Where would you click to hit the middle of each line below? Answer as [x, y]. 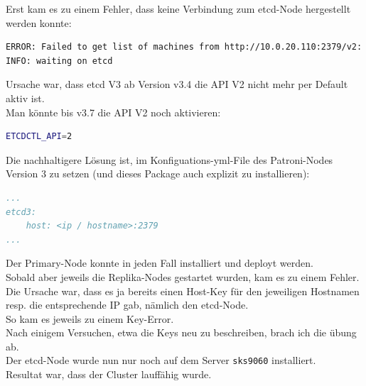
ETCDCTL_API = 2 [39, 137]
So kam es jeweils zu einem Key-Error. [90, 318]
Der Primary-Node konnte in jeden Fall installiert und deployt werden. [160, 263]
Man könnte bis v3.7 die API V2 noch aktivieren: [113, 112]
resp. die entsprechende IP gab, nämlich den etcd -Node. [127, 305]
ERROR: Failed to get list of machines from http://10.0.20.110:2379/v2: [184, 47]
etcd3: [21, 212]
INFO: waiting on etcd [59, 61]
